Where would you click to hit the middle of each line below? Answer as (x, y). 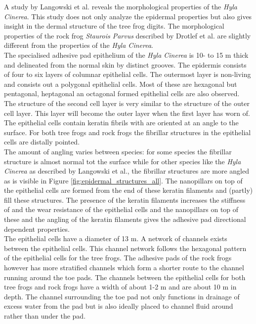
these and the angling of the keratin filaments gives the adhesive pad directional (125, 219)
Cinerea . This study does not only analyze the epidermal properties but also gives (128, 16)
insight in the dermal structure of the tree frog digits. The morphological (114, 26)
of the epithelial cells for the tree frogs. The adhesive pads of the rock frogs (118, 258)
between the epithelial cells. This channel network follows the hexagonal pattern (125, 248)
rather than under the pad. (45, 316)
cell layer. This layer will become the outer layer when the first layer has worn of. (127, 113)
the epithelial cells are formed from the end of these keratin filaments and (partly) (128, 190)
